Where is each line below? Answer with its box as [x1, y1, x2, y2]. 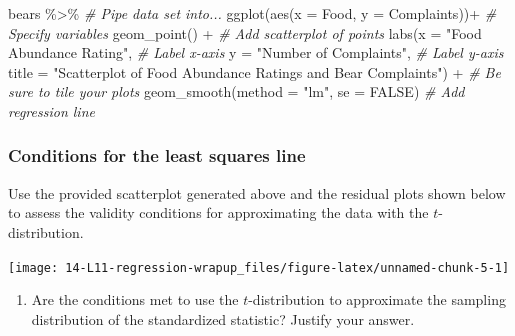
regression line [8, 100, 95, 121]
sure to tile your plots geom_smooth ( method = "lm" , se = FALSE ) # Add [8, 81, 465, 102]
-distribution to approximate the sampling [248, 289, 506, 310]
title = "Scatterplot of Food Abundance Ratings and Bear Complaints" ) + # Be [8, 61, 501, 82]
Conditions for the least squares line [8, 143, 306, 168]
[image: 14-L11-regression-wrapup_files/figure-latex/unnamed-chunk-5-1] [8, 260, 510, 275]
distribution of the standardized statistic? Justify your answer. [31, 308, 415, 329]
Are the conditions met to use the [31, 289, 239, 310]
